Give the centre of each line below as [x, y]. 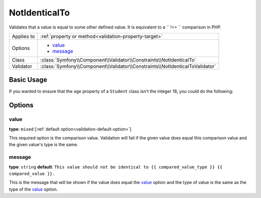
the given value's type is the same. [43, 145]
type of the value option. [33, 189]
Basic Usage [28, 80]
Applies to [23, 36]
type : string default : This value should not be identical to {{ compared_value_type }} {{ [116, 167]
